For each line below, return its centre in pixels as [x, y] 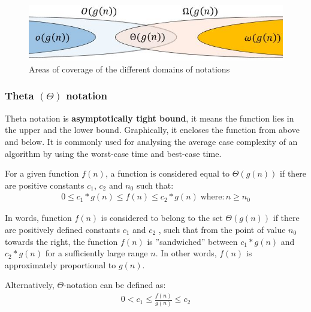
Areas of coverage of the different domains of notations [129, 69]
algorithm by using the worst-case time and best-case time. [113, 153]
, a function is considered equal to [167, 173]
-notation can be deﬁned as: [115, 285]
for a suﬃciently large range [96, 253]
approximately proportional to [61, 264]
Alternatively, [30, 285]
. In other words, [186, 253]
